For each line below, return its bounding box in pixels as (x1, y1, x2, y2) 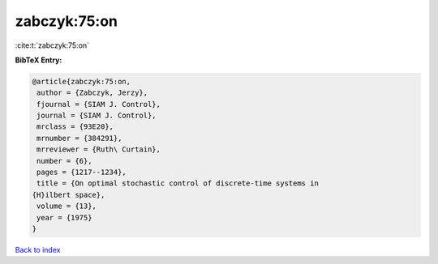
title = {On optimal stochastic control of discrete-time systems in (36, 179, 320, 188)
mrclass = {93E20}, (36, 122, 114, 131)
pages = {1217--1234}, (36, 168, 127, 177)
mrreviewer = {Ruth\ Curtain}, (36, 145, 161, 154)
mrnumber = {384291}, (36, 134, 122, 143)
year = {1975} (36, 213, 92, 222)
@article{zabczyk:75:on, (32, 77, 131, 86)
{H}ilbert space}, (32, 190, 105, 199)
